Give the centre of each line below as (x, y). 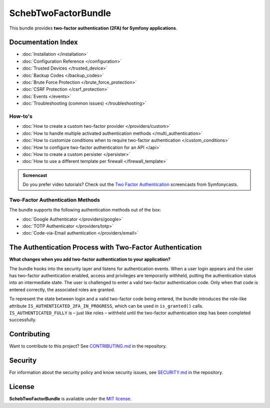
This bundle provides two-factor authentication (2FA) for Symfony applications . (93, 28)
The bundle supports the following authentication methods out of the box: (85, 210)
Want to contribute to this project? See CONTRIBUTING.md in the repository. (88, 346)
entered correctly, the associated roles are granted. (62, 289)
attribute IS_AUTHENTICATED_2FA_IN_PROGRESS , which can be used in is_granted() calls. (106, 306)
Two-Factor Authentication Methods (54, 199)
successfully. (23, 320)
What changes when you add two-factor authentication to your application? (90, 259)
